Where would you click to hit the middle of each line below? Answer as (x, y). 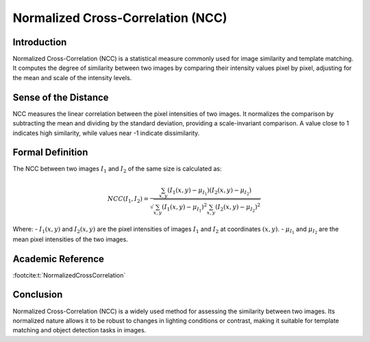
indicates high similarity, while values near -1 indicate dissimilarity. (106, 133)
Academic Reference (58, 259)
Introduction (40, 42)
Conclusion (38, 295)
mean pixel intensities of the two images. (70, 239)
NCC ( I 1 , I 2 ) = (128, 199)
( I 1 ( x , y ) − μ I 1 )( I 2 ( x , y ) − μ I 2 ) (210, 191)
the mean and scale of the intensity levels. (72, 77)
